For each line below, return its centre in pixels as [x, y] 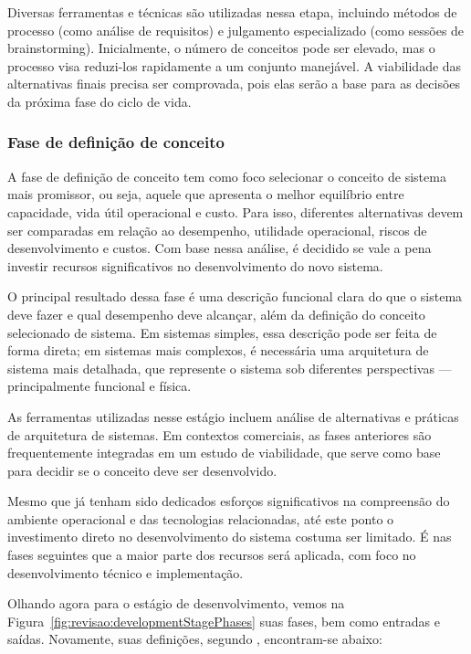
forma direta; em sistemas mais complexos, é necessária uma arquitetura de [218, 350]
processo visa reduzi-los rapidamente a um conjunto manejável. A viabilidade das [235, 65]
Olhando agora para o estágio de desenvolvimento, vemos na [176, 603]
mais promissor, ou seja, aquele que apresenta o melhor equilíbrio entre [206, 194]
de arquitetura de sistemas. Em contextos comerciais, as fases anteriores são [220, 434]
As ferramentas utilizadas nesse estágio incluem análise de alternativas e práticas [233, 416]
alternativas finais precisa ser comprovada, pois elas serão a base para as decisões [234, 84]
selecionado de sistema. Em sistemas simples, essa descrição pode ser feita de [222, 332]
